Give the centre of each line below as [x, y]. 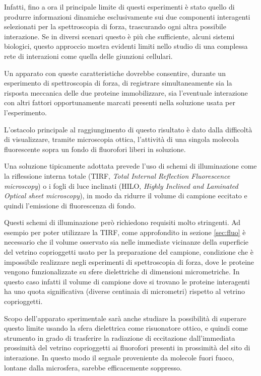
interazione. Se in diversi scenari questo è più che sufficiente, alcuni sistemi [119, 36]
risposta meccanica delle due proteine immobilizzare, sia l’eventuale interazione [126, 92]
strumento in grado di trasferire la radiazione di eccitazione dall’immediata [120, 337]
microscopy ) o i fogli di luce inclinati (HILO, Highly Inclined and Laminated [121, 185]
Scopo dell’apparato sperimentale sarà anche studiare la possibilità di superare [125, 318]
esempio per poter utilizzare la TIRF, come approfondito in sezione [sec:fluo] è [125, 232]
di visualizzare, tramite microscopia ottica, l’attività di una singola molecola [122, 139]
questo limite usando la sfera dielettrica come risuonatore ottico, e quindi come [126, 328]
